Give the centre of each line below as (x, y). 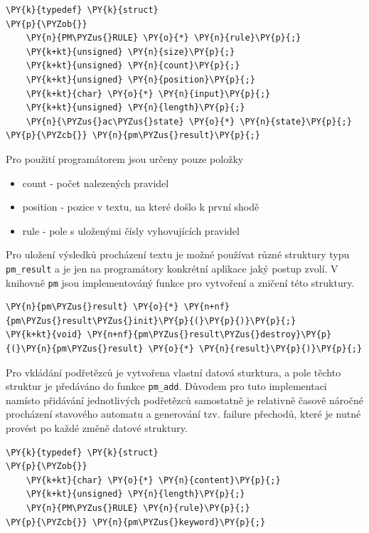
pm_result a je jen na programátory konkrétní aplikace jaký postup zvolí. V (172, 268)
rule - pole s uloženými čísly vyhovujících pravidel (131, 230)
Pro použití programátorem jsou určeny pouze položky (125, 158)
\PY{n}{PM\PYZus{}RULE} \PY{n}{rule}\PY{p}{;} (138, 508)
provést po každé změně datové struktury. (97, 428)
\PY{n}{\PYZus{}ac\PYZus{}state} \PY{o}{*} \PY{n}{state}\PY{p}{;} (189, 121)
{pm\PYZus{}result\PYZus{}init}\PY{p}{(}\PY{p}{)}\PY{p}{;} (151, 321)
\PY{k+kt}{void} (44, 335)
